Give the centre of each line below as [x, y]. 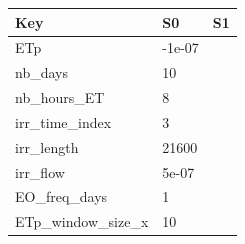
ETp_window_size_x [82, 221]
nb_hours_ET [60, 97]
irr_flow [40, 171]
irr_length [47, 146]
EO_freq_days [61, 196]
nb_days [41, 72]
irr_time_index [63, 121]
